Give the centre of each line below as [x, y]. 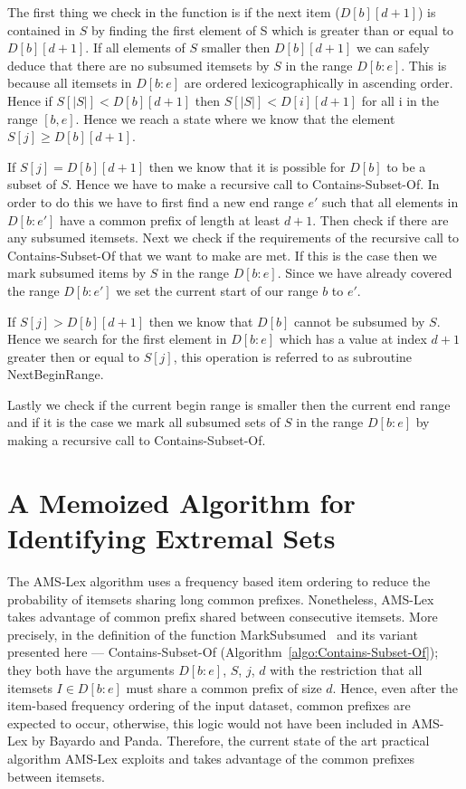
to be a [406, 166]
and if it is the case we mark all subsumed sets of [144, 422]
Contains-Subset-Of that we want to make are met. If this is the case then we [222, 255]
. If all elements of [135, 48]
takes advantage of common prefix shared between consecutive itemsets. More [223, 617]
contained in [42, 29]
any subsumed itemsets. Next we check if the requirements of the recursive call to [233, 238]
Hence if [30, 100]
